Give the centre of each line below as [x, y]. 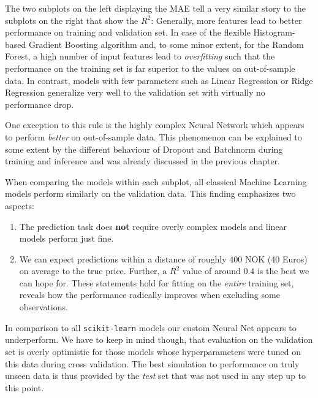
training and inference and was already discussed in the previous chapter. [142, 161]
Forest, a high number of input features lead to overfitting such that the [140, 56]
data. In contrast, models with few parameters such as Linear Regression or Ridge [159, 80]
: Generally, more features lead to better [226, 20]
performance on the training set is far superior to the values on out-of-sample [150, 68]
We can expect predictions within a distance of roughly [123, 258]
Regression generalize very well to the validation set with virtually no [135, 92]
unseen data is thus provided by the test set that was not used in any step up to [156, 376]
